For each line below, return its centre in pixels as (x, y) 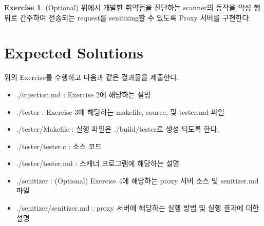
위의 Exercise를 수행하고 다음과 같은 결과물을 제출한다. (91, 77)
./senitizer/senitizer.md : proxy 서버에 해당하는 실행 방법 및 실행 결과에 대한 (138, 208)
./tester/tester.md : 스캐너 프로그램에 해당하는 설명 (98, 163)
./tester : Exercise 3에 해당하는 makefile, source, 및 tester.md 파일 (120, 111)
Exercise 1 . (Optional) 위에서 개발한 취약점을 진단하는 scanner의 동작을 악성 (128, 7)
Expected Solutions (74, 53)
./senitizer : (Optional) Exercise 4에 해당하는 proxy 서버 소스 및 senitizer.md (137, 180)
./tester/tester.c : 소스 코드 (59, 146)
